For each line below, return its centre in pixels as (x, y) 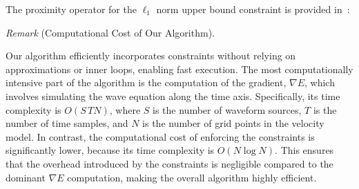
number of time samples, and (67, 123)
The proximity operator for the (71, 9)
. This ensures (304, 150)
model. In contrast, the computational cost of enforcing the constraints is (160, 136)
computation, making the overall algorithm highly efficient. (192, 177)
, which (319, 82)
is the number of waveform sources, (227, 109)
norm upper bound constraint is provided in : (253, 9)
